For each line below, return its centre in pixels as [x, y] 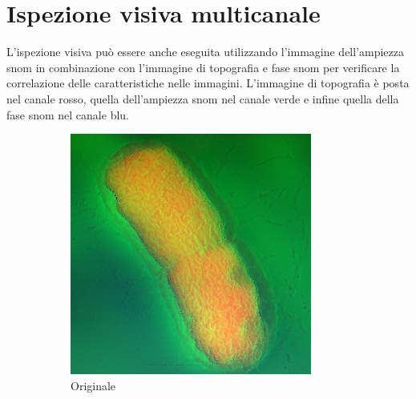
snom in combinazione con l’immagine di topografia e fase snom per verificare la [203, 67]
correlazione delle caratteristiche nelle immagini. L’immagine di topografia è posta [208, 83]
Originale [93, 385]
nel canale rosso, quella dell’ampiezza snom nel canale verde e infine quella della [203, 98]
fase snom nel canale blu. [68, 114]
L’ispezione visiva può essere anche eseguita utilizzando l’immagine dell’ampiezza [206, 52]
